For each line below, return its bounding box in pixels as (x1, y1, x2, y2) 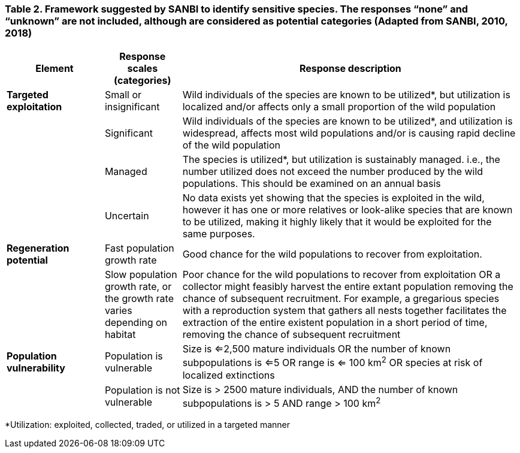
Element (35, 62, 74, 75)
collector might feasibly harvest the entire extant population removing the (182, 280, 513, 293)
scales (127, 62, 158, 75)
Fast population (104, 242, 174, 255)
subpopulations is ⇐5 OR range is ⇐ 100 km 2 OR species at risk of (182, 355, 483, 369)
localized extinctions (182, 369, 275, 381)
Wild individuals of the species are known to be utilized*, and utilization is (182, 115, 513, 128)
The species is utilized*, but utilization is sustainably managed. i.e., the (182, 153, 500, 166)
